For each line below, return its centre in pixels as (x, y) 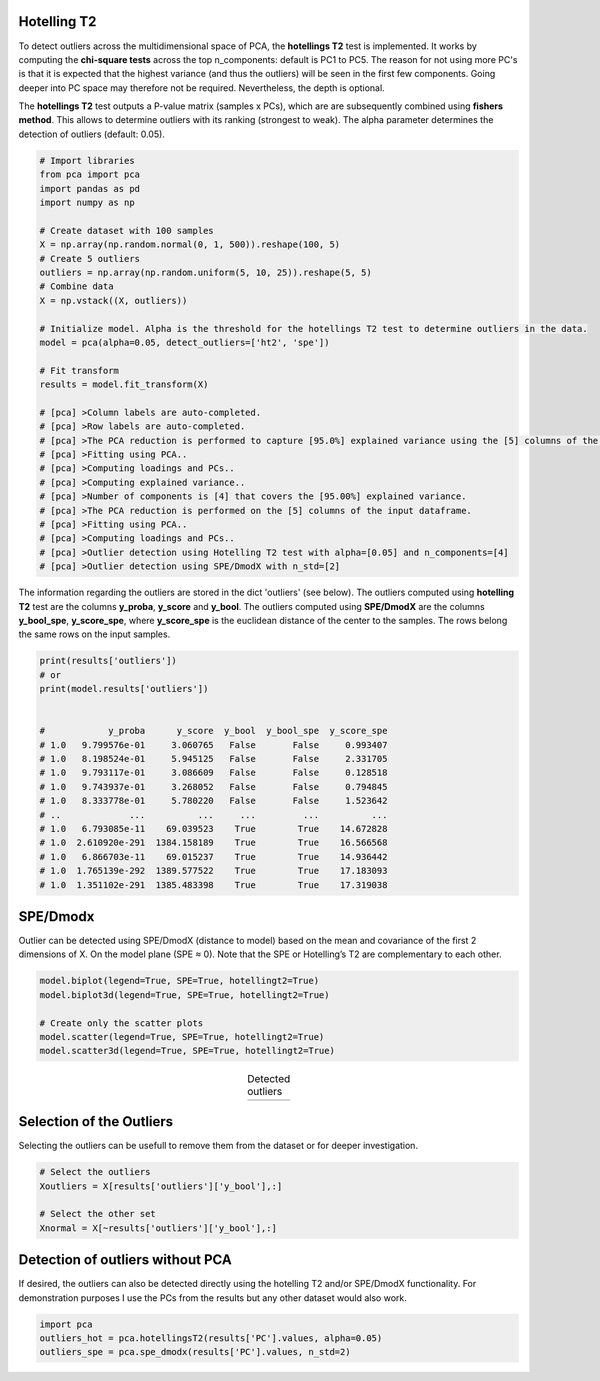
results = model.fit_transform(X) (124, 384)
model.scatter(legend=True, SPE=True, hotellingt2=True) (182, 1036)
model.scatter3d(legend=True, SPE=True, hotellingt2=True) (187, 1051)
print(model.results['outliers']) (124, 689)
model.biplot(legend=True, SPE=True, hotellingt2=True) (179, 981)
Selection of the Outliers (96, 1121)
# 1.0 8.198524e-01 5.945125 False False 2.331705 (213, 759)
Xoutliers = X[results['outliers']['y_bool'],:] (161, 1186)
